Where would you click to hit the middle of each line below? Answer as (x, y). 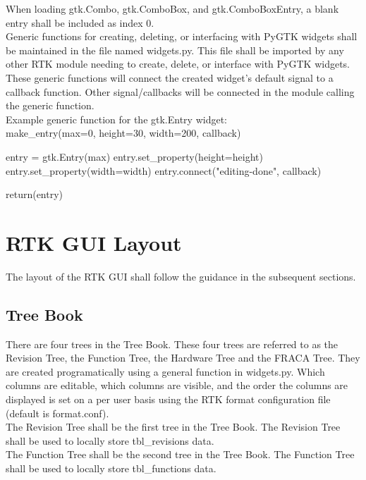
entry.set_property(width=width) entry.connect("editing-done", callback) (164, 170)
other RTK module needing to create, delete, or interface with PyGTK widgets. (178, 64)
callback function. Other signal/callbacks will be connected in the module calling (180, 91)
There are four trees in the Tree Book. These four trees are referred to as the (172, 344)
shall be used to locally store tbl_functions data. (111, 468)
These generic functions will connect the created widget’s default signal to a (170, 77)
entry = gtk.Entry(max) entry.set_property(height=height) (134, 156)
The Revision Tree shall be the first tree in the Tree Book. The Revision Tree (173, 427)
